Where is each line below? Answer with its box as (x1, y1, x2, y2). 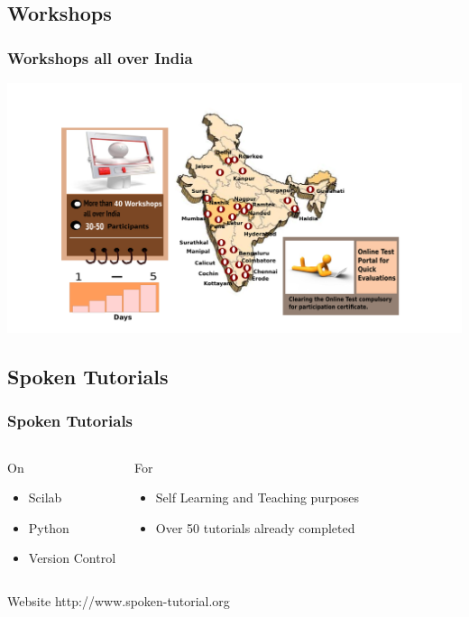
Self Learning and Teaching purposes (155, 488, 360, 507)
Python (28, 518, 69, 537)
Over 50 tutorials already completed (155, 518, 355, 537)
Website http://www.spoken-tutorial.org (7, 592, 230, 611)
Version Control (28, 548, 116, 567)
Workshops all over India (7, 46, 193, 69)
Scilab (28, 488, 62, 507)
